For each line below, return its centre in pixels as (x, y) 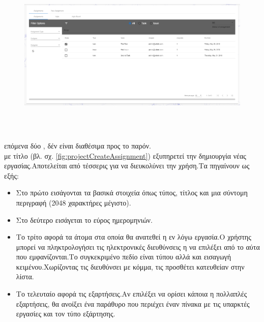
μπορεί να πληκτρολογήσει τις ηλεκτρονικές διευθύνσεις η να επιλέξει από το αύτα (138, 246)
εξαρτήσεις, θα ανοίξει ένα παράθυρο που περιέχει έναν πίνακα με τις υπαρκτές (133, 303)
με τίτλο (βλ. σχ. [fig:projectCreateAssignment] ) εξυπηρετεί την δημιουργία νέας (125, 155)
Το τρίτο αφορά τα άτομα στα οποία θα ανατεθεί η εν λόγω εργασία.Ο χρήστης (134, 237)
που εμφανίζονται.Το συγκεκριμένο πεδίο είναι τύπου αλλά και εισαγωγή (124, 257)
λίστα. (25, 276)
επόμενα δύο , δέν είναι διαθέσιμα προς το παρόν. (78, 145)
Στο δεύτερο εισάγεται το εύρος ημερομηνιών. (84, 219)
